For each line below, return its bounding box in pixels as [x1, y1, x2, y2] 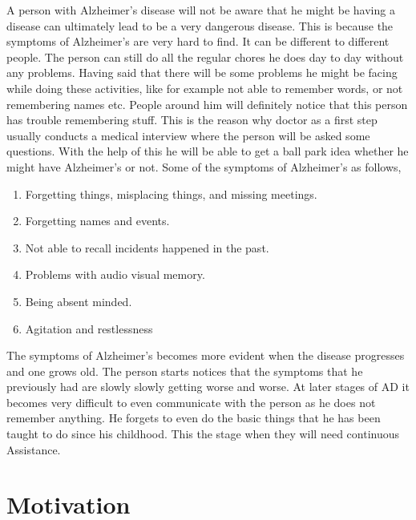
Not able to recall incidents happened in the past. [25, 239, 269, 256]
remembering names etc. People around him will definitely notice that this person [6, 95, 408, 112]
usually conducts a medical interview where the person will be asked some [6, 127, 370, 143]
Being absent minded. [25, 292, 132, 309]
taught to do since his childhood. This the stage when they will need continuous [6, 425, 399, 442]
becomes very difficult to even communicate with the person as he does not [6, 393, 376, 410]
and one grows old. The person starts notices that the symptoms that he [6, 362, 363, 379]
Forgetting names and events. [25, 212, 170, 229]
